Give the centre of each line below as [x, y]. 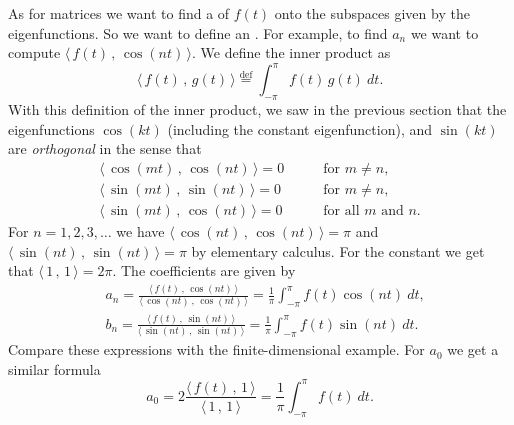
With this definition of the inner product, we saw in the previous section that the [257, 109]
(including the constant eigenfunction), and [300, 128]
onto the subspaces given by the [372, 13]
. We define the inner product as [291, 52]
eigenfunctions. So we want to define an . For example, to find [198, 32]
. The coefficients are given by [204, 270]
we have [140, 230]
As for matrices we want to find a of [119, 13]
